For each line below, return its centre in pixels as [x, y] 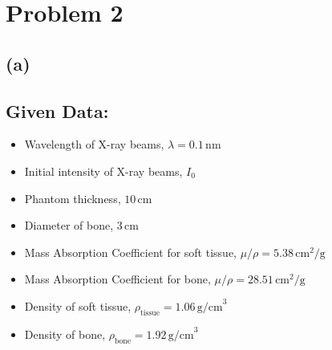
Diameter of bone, [69, 225]
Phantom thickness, [73, 198]
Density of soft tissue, [78, 305]
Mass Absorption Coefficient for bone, [117, 279]
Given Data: [57, 110]
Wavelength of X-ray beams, [94, 144]
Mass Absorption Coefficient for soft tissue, [130, 252]
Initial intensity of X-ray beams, [103, 171]
